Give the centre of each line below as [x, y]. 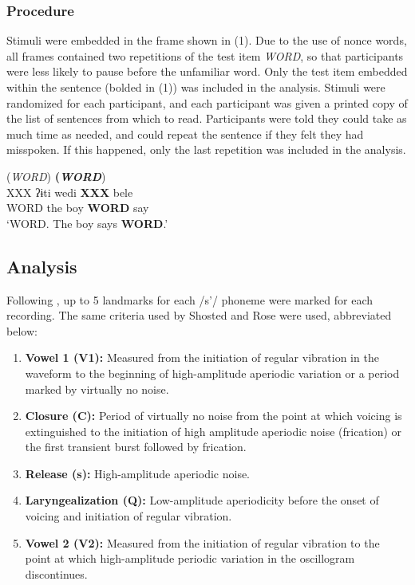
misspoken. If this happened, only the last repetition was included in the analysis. [206, 149]
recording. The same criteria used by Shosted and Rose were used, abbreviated [199, 315]
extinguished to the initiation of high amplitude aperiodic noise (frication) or [213, 431]
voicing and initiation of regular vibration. [128, 516]
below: [22, 330]
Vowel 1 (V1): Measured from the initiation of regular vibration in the [202, 357]
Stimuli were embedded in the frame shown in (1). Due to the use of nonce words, [207, 40]
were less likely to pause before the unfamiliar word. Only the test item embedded [207, 71]
